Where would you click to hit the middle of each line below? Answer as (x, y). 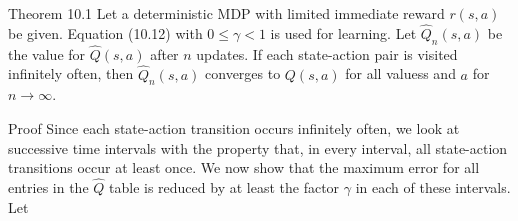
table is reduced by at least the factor (224, 187)
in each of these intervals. (433, 187)
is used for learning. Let (343, 32)
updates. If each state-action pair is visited (327, 53)
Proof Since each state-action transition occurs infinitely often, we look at (234, 128)
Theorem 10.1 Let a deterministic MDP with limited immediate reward (226, 13)
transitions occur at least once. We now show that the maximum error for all (244, 167)
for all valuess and (400, 73)
